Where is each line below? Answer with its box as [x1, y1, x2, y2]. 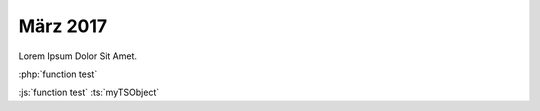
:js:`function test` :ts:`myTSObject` [18, 86, 160, 99]
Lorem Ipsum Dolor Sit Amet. [18, 50, 137, 62]
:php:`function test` [18, 68, 98, 80]
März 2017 [18, 15, 108, 37]
